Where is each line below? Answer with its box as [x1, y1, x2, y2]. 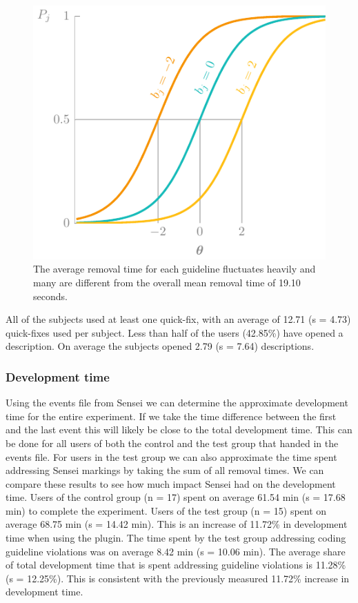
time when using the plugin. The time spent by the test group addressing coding [6, 531, 346, 545]
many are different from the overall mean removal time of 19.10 [33, 275, 301, 289]
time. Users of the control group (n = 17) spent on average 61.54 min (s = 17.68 [6, 490, 346, 504]
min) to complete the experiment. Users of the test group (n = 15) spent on [6, 503, 327, 517]
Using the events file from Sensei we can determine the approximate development [6, 395, 348, 410]
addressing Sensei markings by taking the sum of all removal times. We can [6, 463, 324, 477]
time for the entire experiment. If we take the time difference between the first [6, 408, 337, 423]
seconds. [33, 288, 68, 303]
